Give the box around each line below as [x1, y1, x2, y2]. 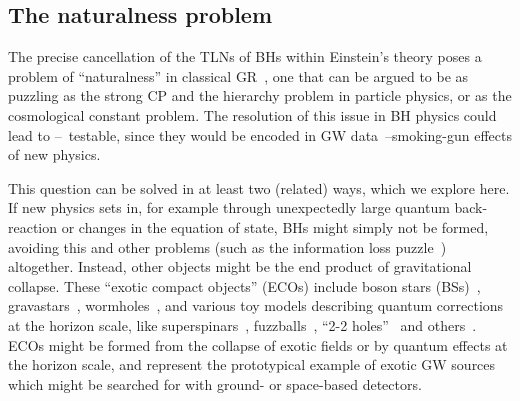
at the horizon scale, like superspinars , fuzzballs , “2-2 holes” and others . [8, 314, 477, 335]
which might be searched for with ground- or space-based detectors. [8, 373, 422, 394]
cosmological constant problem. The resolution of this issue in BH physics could [8, 104, 497, 125]
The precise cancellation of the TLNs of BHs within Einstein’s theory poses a [8, 46, 482, 67]
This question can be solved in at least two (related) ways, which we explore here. [8, 177, 510, 198]
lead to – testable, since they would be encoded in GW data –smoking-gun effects [8, 124, 512, 145]
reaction [8, 216, 58, 237]
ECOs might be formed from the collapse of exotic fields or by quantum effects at [8, 334, 508, 355]
